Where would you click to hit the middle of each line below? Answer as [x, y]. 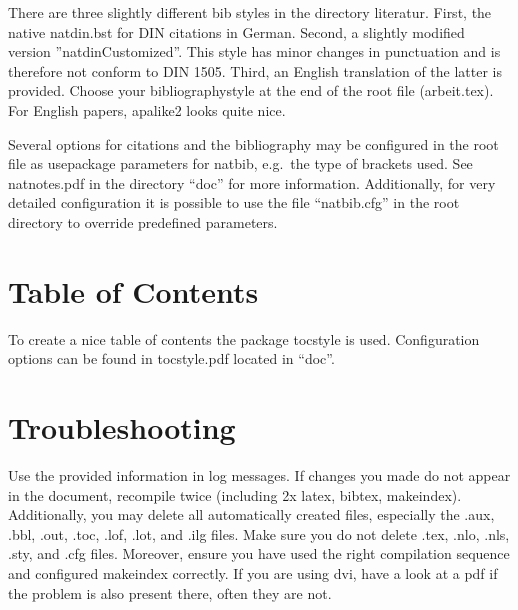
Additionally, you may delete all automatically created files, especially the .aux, [251, 514]
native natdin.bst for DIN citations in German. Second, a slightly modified [236, 31]
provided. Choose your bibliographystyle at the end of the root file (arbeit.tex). [251, 90]
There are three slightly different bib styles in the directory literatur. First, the [250, 12]
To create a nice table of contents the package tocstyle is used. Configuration [244, 338]
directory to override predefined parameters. [143, 221]
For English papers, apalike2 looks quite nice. [147, 109]
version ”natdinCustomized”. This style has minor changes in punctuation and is [254, 51]
